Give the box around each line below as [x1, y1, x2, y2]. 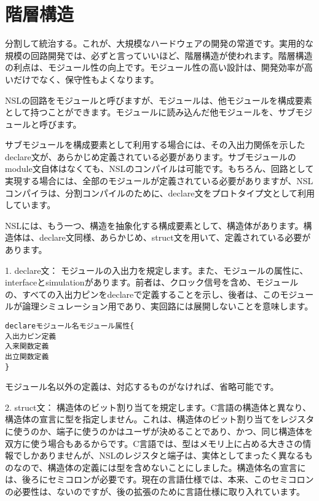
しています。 [5, 198, 56, 211]
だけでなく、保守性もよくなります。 [13, 72, 159, 85]
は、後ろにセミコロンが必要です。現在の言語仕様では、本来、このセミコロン [5, 473, 314, 486]
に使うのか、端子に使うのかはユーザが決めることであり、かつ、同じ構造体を [5, 425, 313, 438]
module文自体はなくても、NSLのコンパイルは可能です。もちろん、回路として [5, 162, 314, 175]
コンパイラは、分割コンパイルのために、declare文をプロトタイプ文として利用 [5, 186, 315, 199]
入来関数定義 [5, 342, 49, 351]
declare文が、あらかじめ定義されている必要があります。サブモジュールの [5, 150, 296, 163]
